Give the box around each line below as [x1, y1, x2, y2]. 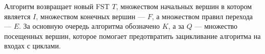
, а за [168, 21, 185, 31]
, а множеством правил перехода [151, 11, 253, 21]
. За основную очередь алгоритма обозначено [19, 21, 160, 31]
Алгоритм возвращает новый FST [4, 1, 110, 11]
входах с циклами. [4, 40, 61, 51]
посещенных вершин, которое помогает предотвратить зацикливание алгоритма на [4, 30, 261, 41]
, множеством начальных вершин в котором [116, 1, 252, 11]
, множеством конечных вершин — [36, 11, 145, 21]
